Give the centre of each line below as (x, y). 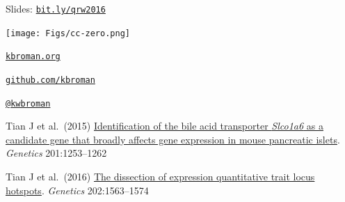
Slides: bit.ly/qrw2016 (56, 8)
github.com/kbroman (50, 80)
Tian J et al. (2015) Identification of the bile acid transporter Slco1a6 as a (165, 126)
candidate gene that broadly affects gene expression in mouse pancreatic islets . (173, 139)
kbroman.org (33, 57)
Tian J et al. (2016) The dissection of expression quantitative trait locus (160, 177)
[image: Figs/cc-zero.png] (68, 33)
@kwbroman (28, 103)
